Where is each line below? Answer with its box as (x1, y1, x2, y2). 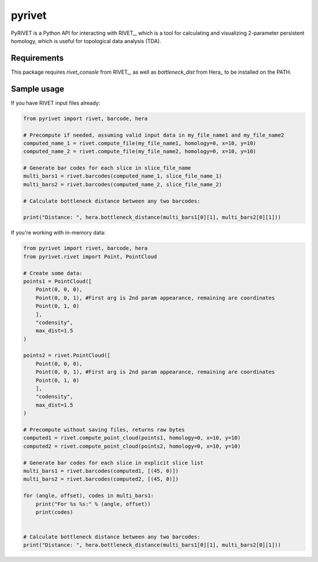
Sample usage (11, 84, 65, 94)
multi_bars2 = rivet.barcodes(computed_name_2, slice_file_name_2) (23, 181, 223, 188)
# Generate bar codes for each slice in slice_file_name (23, 165, 191, 171)
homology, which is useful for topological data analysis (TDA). (11, 37, 161, 44)
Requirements (11, 53, 64, 63)
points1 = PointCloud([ (23, 277, 92, 285)
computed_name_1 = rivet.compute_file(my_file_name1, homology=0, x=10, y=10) (23, 140, 256, 147)
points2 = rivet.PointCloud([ (23, 352, 111, 359)
